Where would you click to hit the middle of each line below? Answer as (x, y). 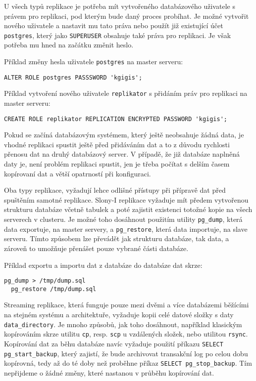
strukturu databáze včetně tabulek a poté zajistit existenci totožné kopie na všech (128, 209)
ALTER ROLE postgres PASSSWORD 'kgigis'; (73, 77)
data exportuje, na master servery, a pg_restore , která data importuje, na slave (126, 229)
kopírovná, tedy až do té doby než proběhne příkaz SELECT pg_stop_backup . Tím (128, 363)
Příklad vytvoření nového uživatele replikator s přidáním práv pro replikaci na (126, 93)
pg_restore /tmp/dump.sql (54, 289)
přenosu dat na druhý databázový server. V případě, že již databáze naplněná (122, 154)
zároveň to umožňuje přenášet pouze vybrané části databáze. (96, 248)
